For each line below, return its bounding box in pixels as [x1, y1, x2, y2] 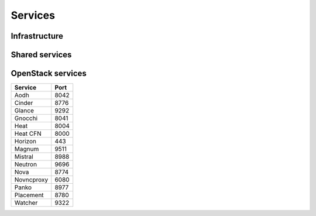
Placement [14, 191, 44, 199]
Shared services [11, 50, 72, 60]
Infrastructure [11, 31, 64, 41]
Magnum [14, 145, 39, 153]
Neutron [14, 160, 37, 169]
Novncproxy [14, 176, 49, 184]
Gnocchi [14, 114, 38, 122]
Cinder [14, 99, 33, 107]
